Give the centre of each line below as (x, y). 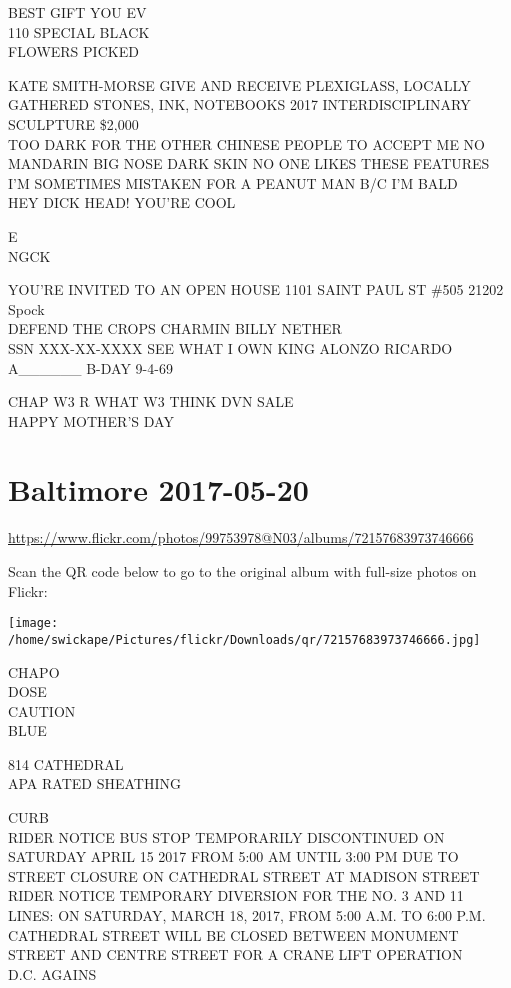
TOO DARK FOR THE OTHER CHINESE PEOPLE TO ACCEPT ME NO (246, 143)
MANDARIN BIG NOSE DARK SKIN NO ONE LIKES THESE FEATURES (249, 163)
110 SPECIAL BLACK (79, 31)
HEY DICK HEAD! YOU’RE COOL (122, 202)
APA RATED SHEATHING (94, 783)
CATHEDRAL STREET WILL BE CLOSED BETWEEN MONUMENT (233, 934)
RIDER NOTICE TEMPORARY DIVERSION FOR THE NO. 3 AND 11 (236, 895)
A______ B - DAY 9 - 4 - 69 (90, 367)
